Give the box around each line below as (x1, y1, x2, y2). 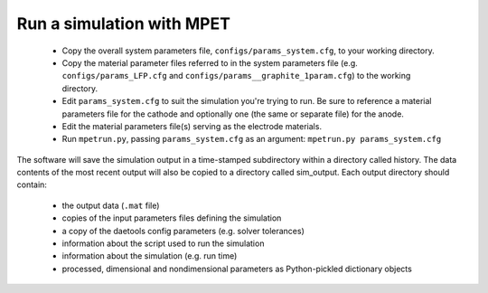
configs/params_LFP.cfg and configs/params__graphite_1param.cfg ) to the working (61, 71, 411, 81)
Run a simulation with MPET (16, 14, 230, 33)
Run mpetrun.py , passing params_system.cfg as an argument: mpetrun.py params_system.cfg (61, 134, 442, 145)
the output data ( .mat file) (61, 200, 160, 211)
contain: (16, 179, 47, 190)
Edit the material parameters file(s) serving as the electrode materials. (61, 120, 323, 131)
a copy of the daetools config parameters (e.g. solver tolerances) (61, 225, 305, 236)
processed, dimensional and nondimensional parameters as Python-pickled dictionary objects (61, 263, 413, 274)
